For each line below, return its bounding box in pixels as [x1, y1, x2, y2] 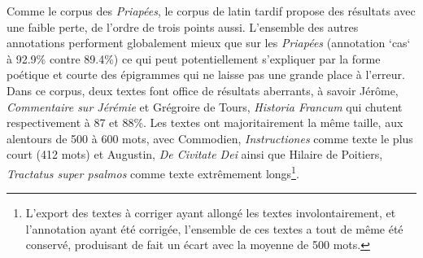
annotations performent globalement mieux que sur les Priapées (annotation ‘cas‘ [7, 34, 411, 51]
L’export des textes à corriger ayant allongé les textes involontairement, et [25, 204, 396, 221]
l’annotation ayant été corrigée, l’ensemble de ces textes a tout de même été [25, 220, 403, 237]
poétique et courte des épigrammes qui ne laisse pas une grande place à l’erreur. [7, 66, 405, 83]
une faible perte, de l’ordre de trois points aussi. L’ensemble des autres [7, 18, 359, 35]
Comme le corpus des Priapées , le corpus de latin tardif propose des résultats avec [7, 2, 416, 19]
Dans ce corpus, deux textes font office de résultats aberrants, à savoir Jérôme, [7, 81, 399, 98]
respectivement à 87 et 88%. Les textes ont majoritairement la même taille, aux [7, 114, 403, 131]
